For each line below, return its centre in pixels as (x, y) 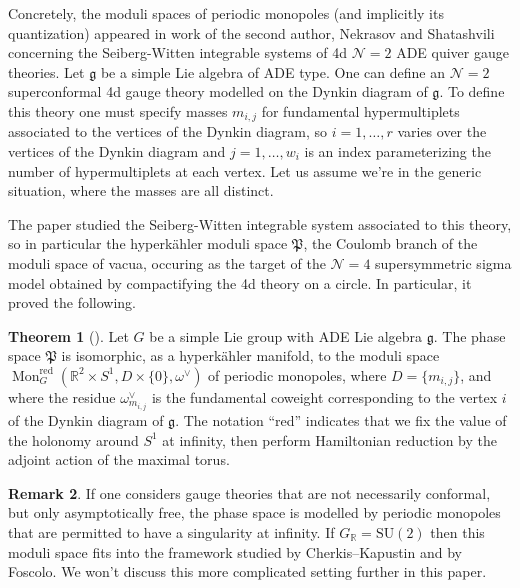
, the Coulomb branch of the (390, 243)
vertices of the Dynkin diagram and (117, 151)
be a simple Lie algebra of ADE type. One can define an (272, 71)
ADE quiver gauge (452, 52)
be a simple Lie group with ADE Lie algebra (286, 335)
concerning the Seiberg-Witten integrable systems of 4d (178, 52)
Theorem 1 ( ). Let (68, 335)
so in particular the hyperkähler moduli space (148, 243)
